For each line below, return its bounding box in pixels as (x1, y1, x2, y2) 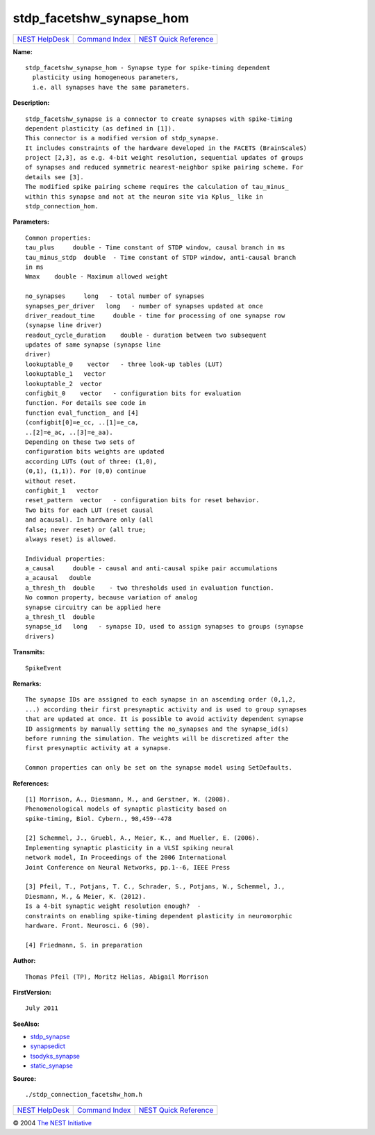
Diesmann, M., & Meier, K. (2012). (25, 893, 147, 900)
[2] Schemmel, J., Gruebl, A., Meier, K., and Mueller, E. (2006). (25, 834, 260, 842)
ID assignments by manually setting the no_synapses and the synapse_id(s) (25, 724, 289, 733)
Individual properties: (25, 554, 106, 563)
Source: (12, 1074, 37, 1083)
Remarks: (12, 679, 42, 688)
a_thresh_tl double (25, 613, 95, 621)
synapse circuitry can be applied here (25, 603, 161, 611)
